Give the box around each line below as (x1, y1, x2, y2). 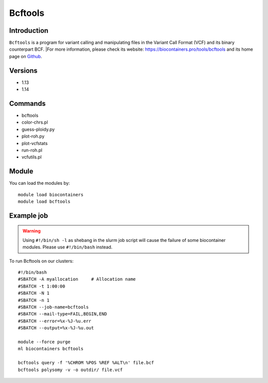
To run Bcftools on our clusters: (9, 258, 74, 264)
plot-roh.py (21, 133, 45, 139)
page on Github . (9, 53, 42, 59)
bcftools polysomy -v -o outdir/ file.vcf (18, 367, 123, 373)
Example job (9, 211, 48, 220)
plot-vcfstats (21, 140, 48, 146)
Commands (9, 99, 46, 108)
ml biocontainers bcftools (18, 346, 84, 352)
